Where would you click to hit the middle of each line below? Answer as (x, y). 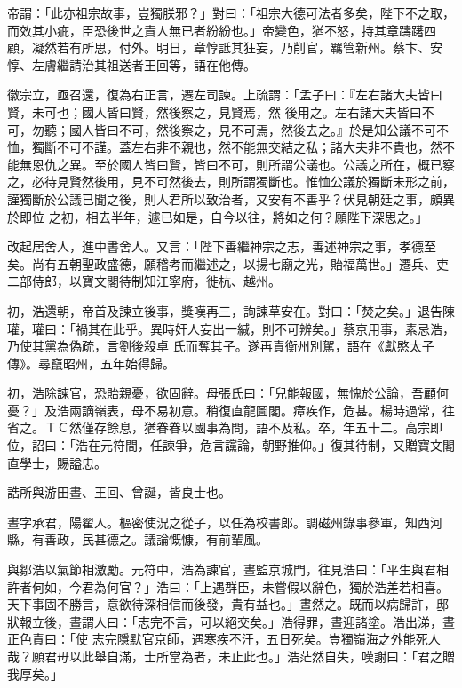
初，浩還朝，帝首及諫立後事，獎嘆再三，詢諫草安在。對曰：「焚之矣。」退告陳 (231, 310)
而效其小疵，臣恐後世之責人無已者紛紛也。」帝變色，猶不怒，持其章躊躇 (215, 30)
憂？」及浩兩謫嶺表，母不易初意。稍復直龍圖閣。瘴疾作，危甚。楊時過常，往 (231, 410)
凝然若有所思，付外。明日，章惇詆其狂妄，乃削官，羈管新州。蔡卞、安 (237, 47)
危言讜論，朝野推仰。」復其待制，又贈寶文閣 (327, 445)
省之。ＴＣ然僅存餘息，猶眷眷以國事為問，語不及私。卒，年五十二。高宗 (219, 427)
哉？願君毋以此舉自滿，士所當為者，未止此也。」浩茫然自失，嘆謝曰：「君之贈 (231, 656)
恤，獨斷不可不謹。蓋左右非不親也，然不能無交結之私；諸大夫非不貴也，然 (225, 147)
